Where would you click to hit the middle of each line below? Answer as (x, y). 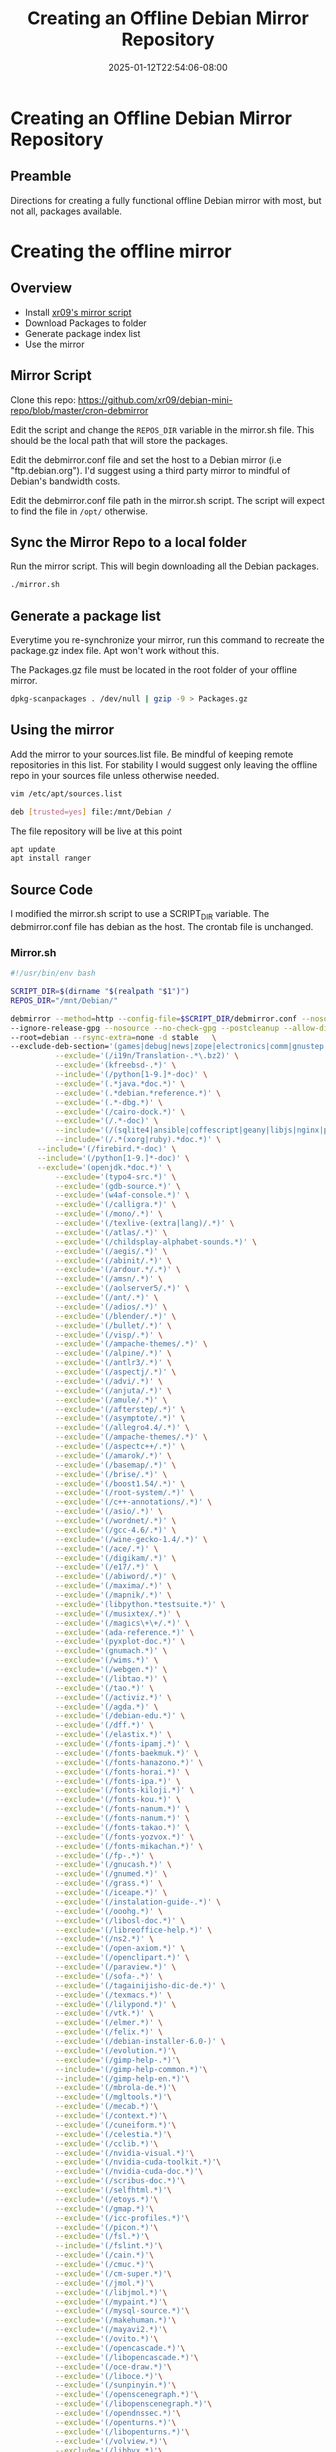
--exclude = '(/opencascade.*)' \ (120, 2348)
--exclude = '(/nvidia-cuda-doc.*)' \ (128, 2172)
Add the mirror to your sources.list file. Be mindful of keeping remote (152, 754)
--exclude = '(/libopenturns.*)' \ (122, 2432)
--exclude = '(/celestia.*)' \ (113, 2134)
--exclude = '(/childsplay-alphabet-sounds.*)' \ (155, 1242)
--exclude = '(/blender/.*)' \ (115, 1316)
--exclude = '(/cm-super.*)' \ (113, 2273)
